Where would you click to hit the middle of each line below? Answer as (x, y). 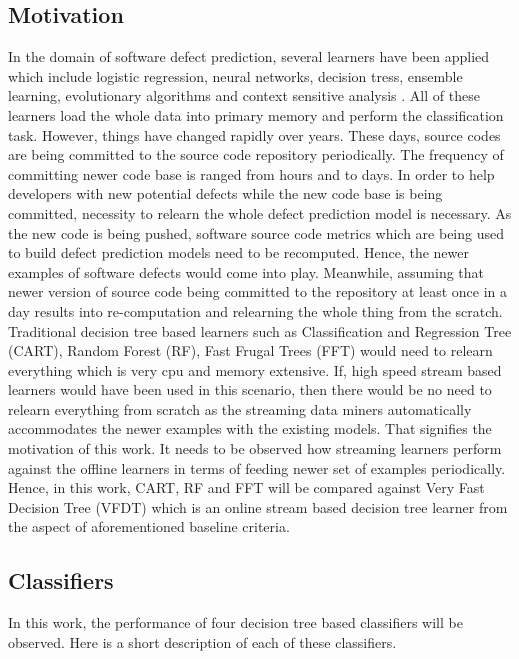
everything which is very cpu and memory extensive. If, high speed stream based (255, 369)
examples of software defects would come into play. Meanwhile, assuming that (246, 271)
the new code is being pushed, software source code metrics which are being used (256, 232)
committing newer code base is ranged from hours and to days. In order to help (251, 173)
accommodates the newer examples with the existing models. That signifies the (250, 428)
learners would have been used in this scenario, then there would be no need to (250, 389)
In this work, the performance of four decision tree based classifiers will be (235, 622)
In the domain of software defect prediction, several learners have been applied (249, 56)
